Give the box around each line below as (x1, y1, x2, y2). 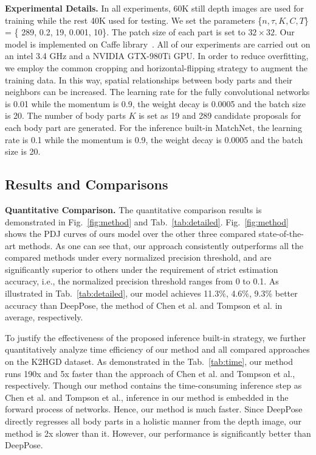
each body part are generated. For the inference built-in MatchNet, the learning (5, 121, 302, 133)
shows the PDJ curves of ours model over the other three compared (5, 227, 256, 240)
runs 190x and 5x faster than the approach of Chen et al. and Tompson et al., (5, 367, 295, 379)
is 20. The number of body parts (5, 109, 126, 122)
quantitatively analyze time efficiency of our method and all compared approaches (5, 343, 310, 356)
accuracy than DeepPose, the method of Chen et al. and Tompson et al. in (5, 298, 283, 311)
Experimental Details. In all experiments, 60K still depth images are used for (5, 2, 304, 14)
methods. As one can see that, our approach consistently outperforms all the (18, 239, 304, 252)
